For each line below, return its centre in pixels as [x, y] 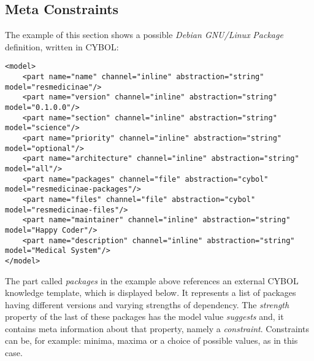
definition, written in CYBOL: [62, 46]
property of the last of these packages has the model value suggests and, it [144, 316]
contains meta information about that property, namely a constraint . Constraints [157, 328]
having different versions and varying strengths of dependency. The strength [147, 304]
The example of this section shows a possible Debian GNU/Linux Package [144, 35]
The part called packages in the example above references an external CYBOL [152, 280]
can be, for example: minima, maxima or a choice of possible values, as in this [151, 340]
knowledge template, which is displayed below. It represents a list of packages [151, 293]
